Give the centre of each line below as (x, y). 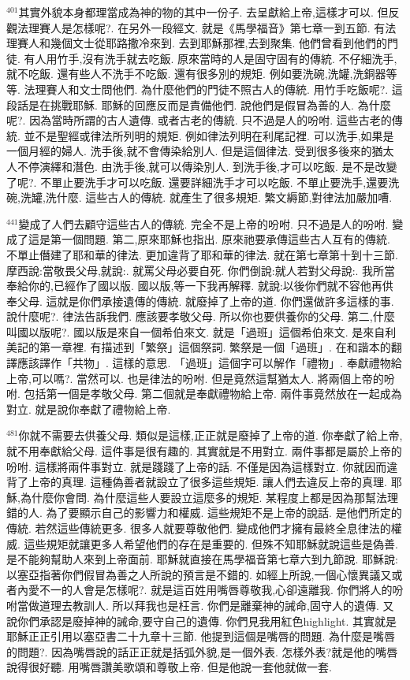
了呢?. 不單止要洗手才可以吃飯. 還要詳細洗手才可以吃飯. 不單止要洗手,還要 (198, 182)
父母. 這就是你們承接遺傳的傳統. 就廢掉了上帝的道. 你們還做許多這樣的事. (205, 301)
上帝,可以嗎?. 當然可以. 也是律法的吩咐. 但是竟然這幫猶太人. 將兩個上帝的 (195, 378)
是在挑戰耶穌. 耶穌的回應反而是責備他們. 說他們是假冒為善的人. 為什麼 (209, 104)
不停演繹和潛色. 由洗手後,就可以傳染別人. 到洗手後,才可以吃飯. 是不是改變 (207, 166)
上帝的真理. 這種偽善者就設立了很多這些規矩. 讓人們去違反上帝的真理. (207, 482)
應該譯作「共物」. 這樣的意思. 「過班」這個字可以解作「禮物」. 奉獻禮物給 (209, 363)
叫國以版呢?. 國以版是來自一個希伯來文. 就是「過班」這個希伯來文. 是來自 (196, 331)
